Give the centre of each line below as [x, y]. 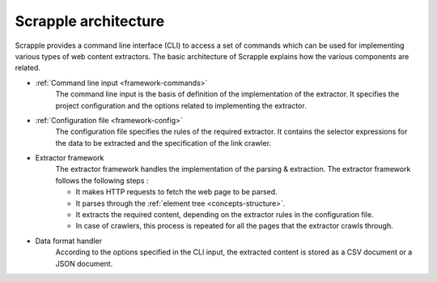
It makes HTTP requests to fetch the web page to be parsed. [177, 192]
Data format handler [69, 241]
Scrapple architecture [90, 21]
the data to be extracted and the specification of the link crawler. [163, 143]
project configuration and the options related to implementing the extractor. [181, 105]
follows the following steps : [102, 180]
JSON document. [84, 263]
